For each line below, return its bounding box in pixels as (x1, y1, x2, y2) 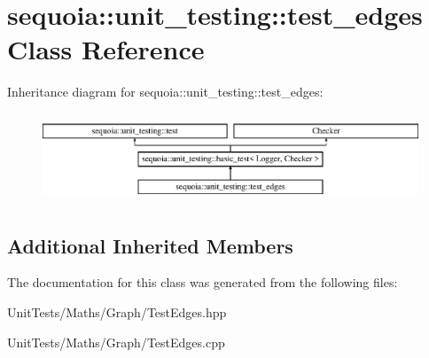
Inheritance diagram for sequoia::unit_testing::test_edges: (7, 82, 324, 101)
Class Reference (7, 31, 205, 67)
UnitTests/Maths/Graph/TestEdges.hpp (7, 303, 227, 322)
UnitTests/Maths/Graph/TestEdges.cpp (7, 332, 225, 351)
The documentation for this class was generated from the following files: (7, 273, 398, 292)
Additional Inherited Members (7, 231, 293, 259)
